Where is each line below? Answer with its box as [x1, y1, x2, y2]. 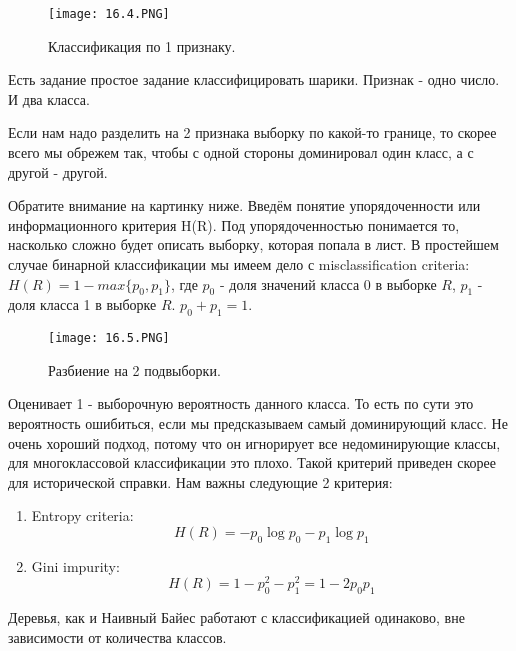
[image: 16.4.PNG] [48, 7, 170, 21]
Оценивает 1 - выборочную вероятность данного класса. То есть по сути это [8, 393, 474, 414]
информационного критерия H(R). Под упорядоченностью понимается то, [8, 214, 460, 235]
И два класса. [8, 88, 90, 109]
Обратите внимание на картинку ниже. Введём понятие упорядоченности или [8, 195, 481, 216]
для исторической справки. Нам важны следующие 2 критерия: [8, 471, 393, 492]
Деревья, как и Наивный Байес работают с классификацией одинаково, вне [8, 607, 465, 628]
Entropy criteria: [31, 505, 134, 526]
